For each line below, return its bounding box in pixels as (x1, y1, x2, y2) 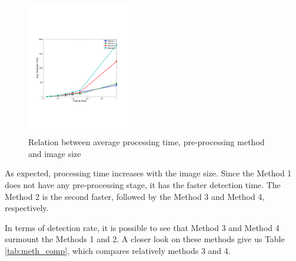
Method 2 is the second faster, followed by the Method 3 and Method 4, (5, 190, 265, 202)
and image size (28, 147, 81, 159)
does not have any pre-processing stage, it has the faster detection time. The (5, 178, 281, 190)
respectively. (5, 202, 49, 214)
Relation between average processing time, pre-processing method (28, 136, 265, 148)
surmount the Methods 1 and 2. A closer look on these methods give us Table (5, 233, 285, 245)
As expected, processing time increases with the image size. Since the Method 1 (5, 167, 292, 179)
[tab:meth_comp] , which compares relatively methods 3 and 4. (5, 244, 231, 256)
